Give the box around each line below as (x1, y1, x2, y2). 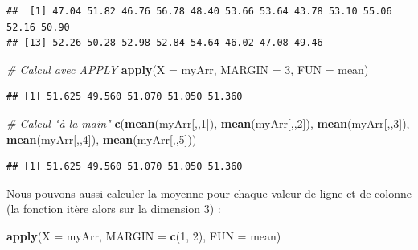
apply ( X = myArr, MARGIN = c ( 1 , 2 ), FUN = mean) (6, 227, 281, 244)
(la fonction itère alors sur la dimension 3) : (6, 200, 221, 217)
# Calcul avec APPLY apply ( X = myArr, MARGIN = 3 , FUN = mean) (6, 60, 369, 77)
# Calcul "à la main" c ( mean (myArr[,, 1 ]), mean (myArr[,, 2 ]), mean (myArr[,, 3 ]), (6, 114, 410, 131)
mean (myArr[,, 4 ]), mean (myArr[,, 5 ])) (6, 130, 197, 147)
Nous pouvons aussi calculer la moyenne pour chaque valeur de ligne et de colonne (6, 184, 412, 201)
